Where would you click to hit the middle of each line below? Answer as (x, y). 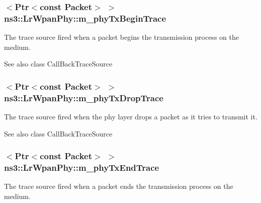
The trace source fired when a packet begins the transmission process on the (121, 37)
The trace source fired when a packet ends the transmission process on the (119, 186)
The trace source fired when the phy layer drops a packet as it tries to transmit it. (131, 117)
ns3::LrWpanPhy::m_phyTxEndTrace (82, 167)
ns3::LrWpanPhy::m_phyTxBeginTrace (85, 18)
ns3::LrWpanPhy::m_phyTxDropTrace (84, 97)
